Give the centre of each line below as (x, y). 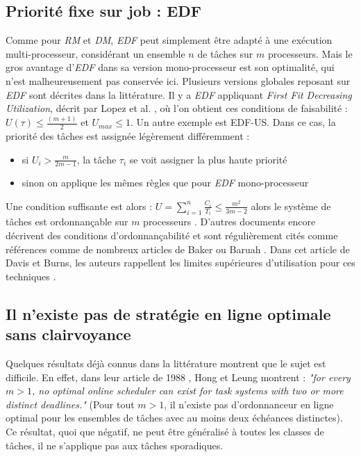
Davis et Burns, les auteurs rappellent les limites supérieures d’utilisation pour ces (180, 263)
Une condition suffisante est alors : (79, 206)
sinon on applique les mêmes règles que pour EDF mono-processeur (165, 183)
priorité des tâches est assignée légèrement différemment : (128, 135)
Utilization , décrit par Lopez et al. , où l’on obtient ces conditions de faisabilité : (177, 108)
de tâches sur (225, 53)
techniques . (31, 276)
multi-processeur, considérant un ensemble (95, 53)
